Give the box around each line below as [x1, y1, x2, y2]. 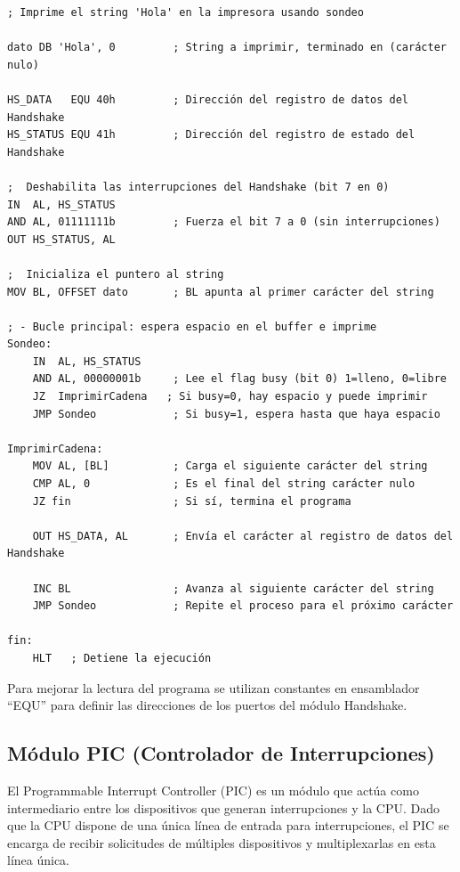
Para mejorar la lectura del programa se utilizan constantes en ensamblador [7, 678, 420, 697]
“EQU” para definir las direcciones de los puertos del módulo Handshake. [7, 696, 408, 714]
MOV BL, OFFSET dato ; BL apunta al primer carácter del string [7, 285, 434, 298]
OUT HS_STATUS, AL [7, 232, 116, 246]
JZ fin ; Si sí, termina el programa [32, 494, 351, 508]
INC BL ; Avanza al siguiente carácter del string [32, 582, 434, 595]
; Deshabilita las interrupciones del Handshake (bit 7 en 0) [7, 180, 390, 193]
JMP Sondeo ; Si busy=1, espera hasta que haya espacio [32, 407, 440, 420]
